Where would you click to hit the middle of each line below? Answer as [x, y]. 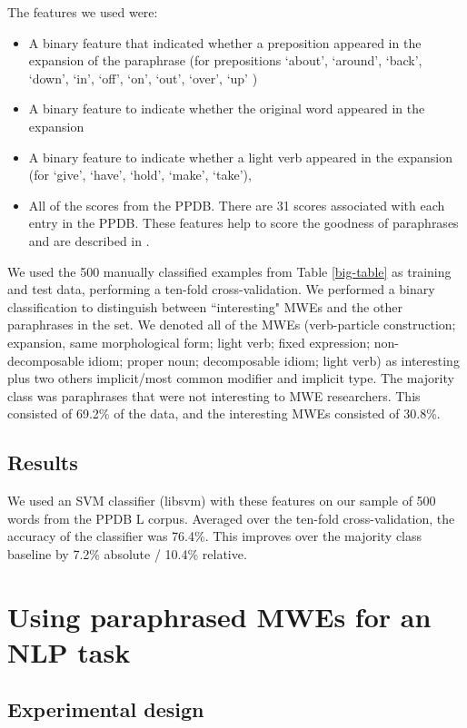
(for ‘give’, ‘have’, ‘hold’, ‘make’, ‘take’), [140, 175]
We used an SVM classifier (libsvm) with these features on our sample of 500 [222, 501]
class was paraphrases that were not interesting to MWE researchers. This [214, 395]
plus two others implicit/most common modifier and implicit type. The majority [231, 378]
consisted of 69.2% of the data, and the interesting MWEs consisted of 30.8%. [224, 413]
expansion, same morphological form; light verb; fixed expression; [189, 342]
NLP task [69, 651]
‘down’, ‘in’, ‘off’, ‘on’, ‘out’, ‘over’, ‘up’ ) [143, 78]
